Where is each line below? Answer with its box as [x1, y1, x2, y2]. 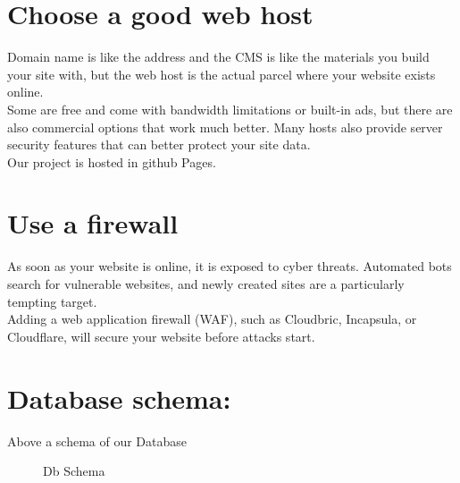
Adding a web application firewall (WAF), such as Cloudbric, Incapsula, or [7, 309, 417, 328]
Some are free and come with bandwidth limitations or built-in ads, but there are [7, 99, 453, 118]
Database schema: [7, 379, 231, 416]
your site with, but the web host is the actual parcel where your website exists [7, 64, 436, 83]
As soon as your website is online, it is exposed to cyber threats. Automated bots [7, 257, 452, 275]
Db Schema [43, 462, 105, 480]
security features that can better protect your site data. [7, 135, 311, 154]
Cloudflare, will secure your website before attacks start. [7, 326, 315, 345]
